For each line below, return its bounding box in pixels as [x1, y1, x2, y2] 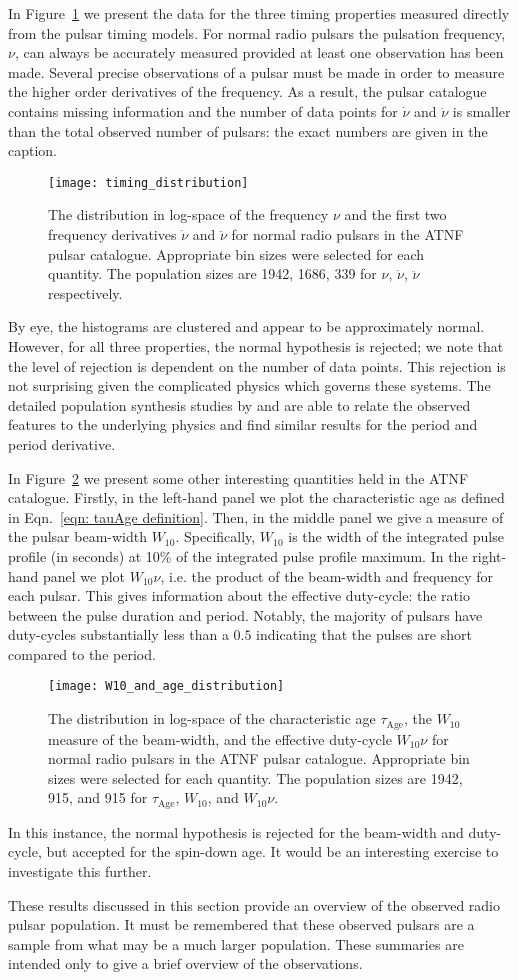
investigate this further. [8, 861, 152, 881]
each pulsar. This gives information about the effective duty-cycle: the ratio [8, 585, 470, 606]
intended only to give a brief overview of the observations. [8, 953, 363, 974]
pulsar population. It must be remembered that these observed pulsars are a [8, 914, 475, 935]
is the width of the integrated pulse [288, 526, 504, 547]
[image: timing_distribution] [48, 175, 249, 190]
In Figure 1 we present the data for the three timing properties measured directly [8, 3, 510, 23]
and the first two [344, 204, 447, 225]
